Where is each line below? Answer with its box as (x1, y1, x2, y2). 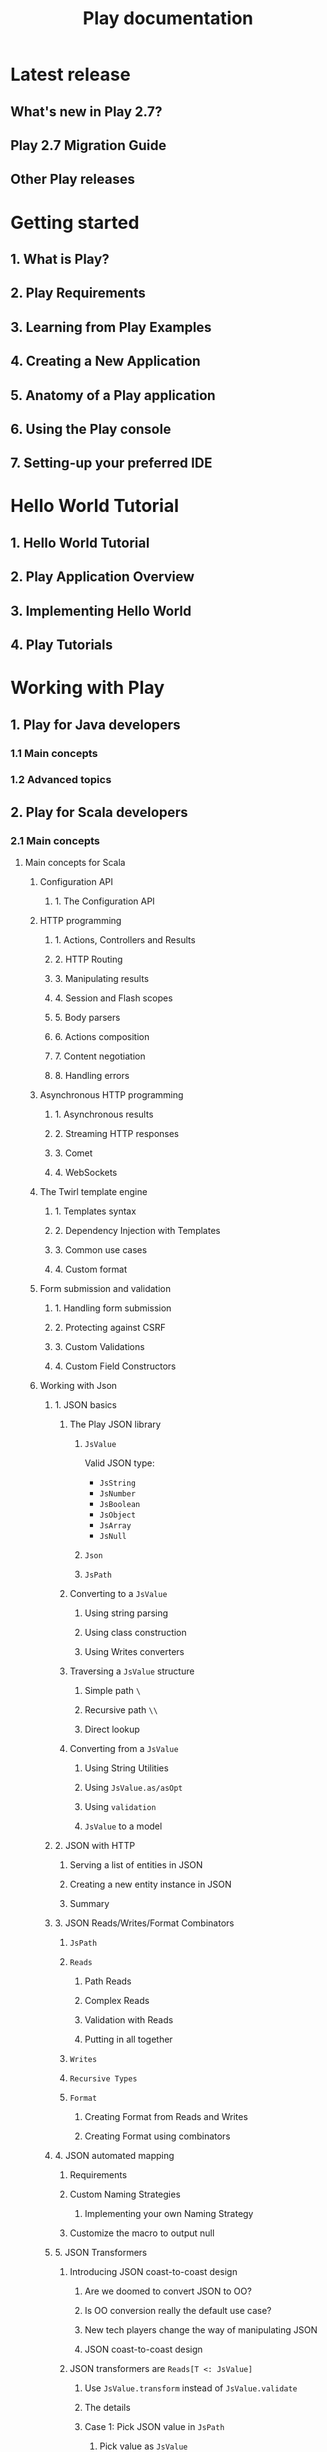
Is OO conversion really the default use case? (84, 2305, 272, 2317)
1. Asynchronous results (54, 1108, 154, 1121)
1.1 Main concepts (10, 746, 98, 760)
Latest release (10, 63, 131, 86)
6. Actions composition (54, 1031, 150, 1043)
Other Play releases (10, 171, 135, 188)
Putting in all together (84, 2033, 173, 2046)
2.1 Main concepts (10, 833, 101, 847)
